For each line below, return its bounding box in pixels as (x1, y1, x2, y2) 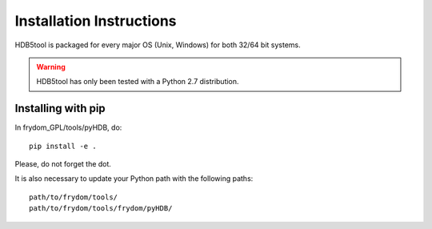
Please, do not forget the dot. (14, 159, 112, 169)
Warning (36, 62, 66, 71)
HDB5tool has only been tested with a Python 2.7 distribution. (36, 77, 239, 86)
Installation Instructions (14, 12, 177, 30)
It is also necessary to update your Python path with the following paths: (14, 174, 254, 183)
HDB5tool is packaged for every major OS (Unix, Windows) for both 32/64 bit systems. (14, 40, 301, 50)
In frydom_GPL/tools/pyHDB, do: (14, 123, 122, 132)
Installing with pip (14, 102, 106, 115)
